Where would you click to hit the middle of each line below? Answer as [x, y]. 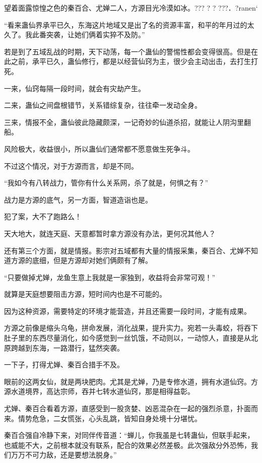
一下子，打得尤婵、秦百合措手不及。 [64, 365]
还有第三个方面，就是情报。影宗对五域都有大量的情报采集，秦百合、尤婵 [124, 250]
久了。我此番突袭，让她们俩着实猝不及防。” [75, 35]
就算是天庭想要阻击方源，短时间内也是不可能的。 [85, 294]
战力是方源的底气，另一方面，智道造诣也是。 [78, 199]
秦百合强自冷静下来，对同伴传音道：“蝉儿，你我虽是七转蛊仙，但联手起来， [129, 435]
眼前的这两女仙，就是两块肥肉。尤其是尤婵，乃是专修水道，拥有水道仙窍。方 [131, 381]
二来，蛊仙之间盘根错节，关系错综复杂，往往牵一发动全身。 [103, 105]
